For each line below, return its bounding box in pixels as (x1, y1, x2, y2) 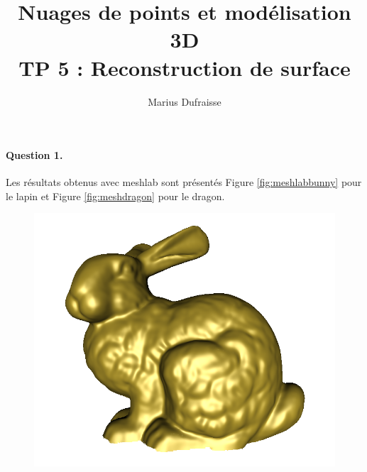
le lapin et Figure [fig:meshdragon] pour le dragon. (6, 188, 225, 203)
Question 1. (6, 148, 63, 163)
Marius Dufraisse (148, 94, 221, 109)
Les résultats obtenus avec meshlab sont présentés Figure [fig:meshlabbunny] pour (6, 175, 362, 190)
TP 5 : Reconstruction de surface (18, 53, 351, 82)
